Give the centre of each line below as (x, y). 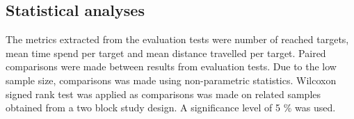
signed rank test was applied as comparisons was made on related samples (163, 94)
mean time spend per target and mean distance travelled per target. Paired (166, 53)
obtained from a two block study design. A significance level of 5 (143, 108)
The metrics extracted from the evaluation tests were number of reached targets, (177, 39)
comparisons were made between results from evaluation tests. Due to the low (171, 66)
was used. (315, 108)
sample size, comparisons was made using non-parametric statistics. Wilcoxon (171, 80)
